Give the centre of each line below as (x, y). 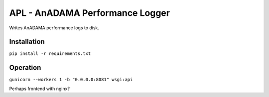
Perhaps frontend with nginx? (39, 89)
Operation (25, 68)
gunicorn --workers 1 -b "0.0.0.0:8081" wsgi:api (71, 80)
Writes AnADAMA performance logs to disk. (54, 28)
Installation (27, 42)
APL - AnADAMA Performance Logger (90, 13)
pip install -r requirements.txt (50, 54)
